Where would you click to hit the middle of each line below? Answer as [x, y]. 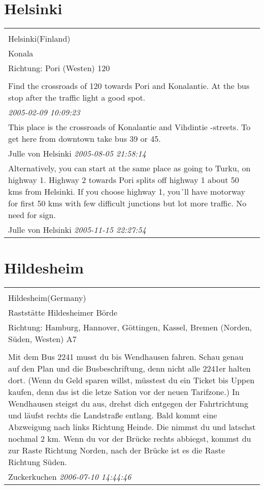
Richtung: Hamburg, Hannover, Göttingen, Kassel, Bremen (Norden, [130, 327]
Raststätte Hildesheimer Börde [63, 313]
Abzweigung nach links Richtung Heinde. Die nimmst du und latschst [132, 427]
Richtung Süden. [38, 462]
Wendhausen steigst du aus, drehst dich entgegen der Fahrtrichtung [128, 404]
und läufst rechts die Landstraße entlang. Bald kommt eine [113, 415]
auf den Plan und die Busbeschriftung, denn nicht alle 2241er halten [129, 369]
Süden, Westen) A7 [42, 339]
